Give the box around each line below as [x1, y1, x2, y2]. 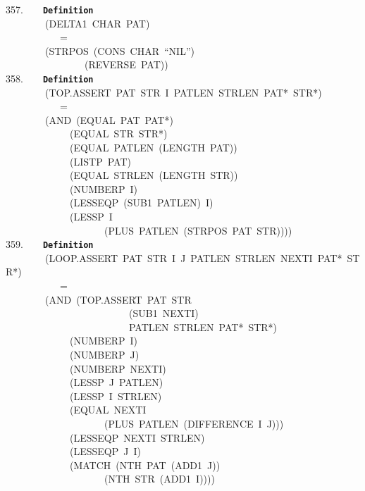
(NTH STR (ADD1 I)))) [104, 471, 215, 486]
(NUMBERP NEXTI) [69, 361, 166, 375]
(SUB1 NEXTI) [128, 306, 199, 321]
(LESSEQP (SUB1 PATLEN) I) [69, 195, 214, 210]
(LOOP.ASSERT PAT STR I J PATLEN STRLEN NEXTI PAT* [44, 250, 342, 265]
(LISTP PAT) [69, 154, 131, 168]
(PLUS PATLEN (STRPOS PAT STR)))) [104, 223, 292, 237]
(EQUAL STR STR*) [69, 126, 168, 141]
